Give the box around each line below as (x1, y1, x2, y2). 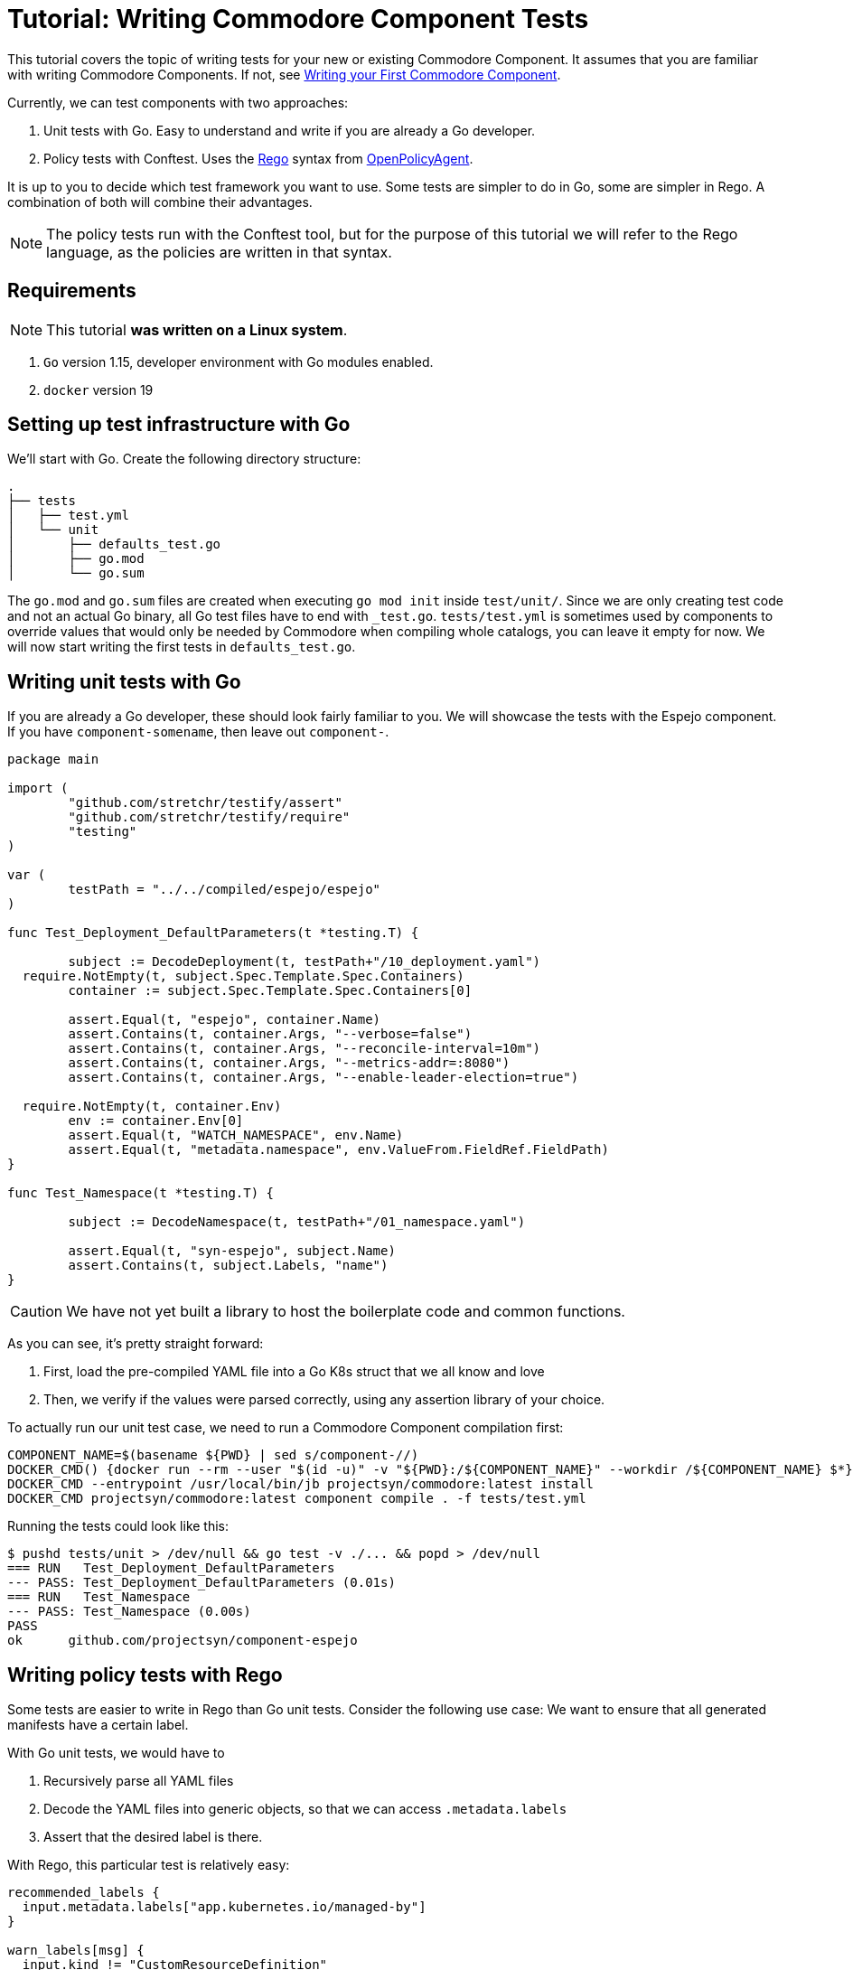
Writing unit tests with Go (7, 670, 241, 693)
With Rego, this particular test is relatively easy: (7, 1857, 290, 1873)
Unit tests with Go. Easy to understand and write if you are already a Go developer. (43, 122, 536, 138)
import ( (7, 781, 69, 796)
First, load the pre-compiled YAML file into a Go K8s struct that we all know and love (43, 1364, 545, 1380)
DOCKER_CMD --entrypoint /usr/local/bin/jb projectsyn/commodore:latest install (7, 1477, 595, 1492)
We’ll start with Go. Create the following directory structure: (7, 451, 361, 467)
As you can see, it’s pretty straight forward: (7, 1336, 264, 1352)
